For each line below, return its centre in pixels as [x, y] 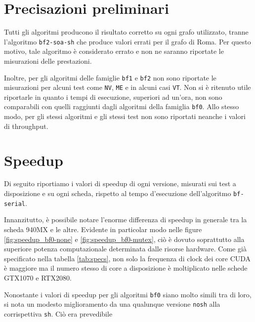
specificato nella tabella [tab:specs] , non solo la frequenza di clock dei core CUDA [127, 258]
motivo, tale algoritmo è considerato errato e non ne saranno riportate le [114, 51]
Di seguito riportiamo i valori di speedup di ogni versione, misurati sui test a [120, 183]
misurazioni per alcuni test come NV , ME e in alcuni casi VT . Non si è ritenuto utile [127, 87]
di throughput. [26, 126]
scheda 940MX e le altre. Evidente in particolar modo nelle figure [103, 229]
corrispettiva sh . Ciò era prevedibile [58, 313]
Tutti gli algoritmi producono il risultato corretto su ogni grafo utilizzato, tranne [126, 32]
